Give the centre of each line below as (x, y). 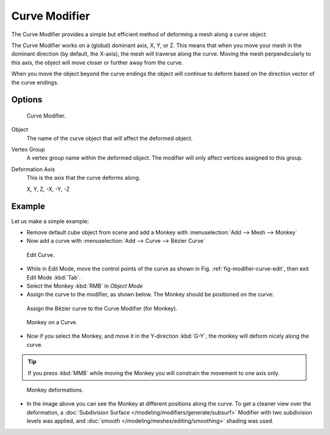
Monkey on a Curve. (52, 322)
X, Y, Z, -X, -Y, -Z (48, 189)
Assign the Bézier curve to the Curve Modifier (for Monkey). (102, 308)
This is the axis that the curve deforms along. (83, 178)
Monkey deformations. (55, 390)
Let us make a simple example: (50, 221)
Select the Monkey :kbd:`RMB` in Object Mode (85, 286)
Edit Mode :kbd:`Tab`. (54, 277)
